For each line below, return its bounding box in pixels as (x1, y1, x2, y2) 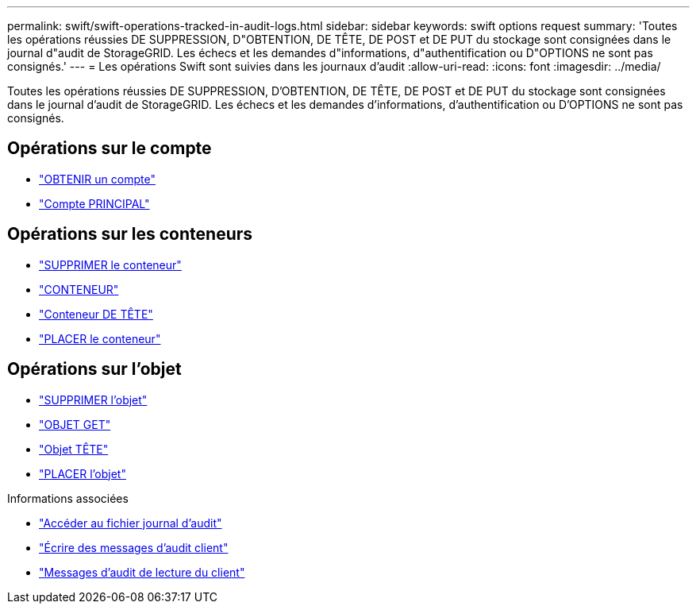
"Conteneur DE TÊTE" (39, 307, 153, 321)
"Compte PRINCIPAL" (39, 196, 150, 210)
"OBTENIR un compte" (39, 172, 156, 186)
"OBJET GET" (39, 417, 111, 431)
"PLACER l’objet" (39, 466, 126, 481)
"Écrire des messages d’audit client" (39, 540, 229, 554)
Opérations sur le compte (7, 138, 212, 159)
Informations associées (7, 491, 129, 505)
